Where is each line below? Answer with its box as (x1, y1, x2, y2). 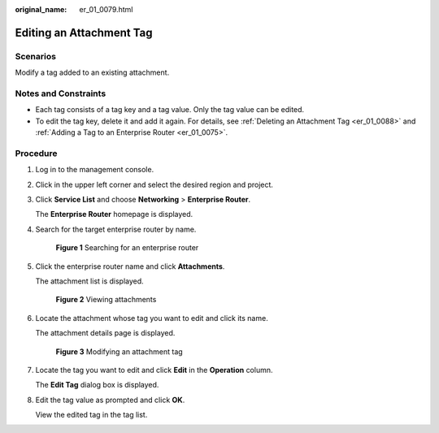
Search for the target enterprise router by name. (35, 224, 197, 234)
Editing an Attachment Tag (15, 25, 153, 40)
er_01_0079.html (79, 5, 133, 14)
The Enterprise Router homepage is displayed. (35, 210, 193, 219)
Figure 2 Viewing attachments (55, 295, 157, 305)
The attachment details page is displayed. (35, 328, 176, 338)
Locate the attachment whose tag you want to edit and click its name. (35, 313, 268, 323)
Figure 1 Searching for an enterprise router (55, 243, 199, 253)
